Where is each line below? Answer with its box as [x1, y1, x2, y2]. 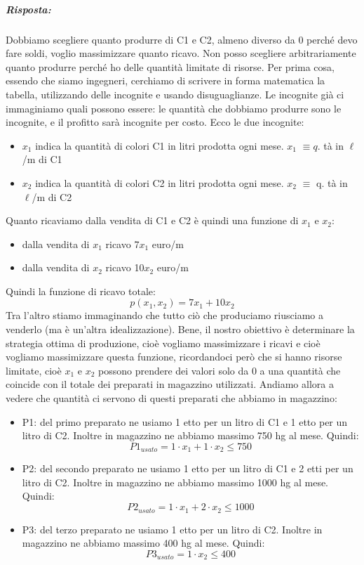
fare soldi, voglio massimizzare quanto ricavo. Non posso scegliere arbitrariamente [6, 46, 356, 60]
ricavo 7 [105, 236, 140, 251]
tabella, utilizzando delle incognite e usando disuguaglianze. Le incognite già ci [6, 86, 344, 101]
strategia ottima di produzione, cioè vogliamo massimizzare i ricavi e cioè [6, 335, 321, 350]
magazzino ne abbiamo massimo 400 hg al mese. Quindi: [22, 535, 265, 550]
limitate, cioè [6, 363, 62, 377]
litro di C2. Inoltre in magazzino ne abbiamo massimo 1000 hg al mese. [22, 474, 329, 489]
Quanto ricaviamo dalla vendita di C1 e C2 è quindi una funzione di [6, 213, 299, 228]
